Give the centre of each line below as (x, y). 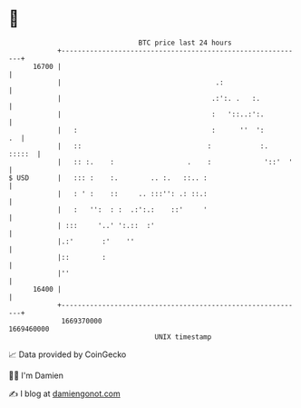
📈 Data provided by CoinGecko (68, 354)
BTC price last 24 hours (185, 43)
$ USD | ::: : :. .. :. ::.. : (108, 178)
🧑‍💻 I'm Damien (36, 375)
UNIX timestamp (183, 337)
